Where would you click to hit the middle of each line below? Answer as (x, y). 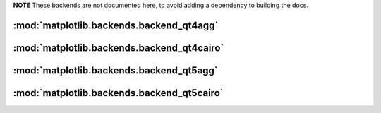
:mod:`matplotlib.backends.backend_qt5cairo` (118, 93)
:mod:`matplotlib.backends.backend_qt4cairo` (119, 48)
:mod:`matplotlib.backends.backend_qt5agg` (115, 70)
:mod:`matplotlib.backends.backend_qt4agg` (116, 25)
